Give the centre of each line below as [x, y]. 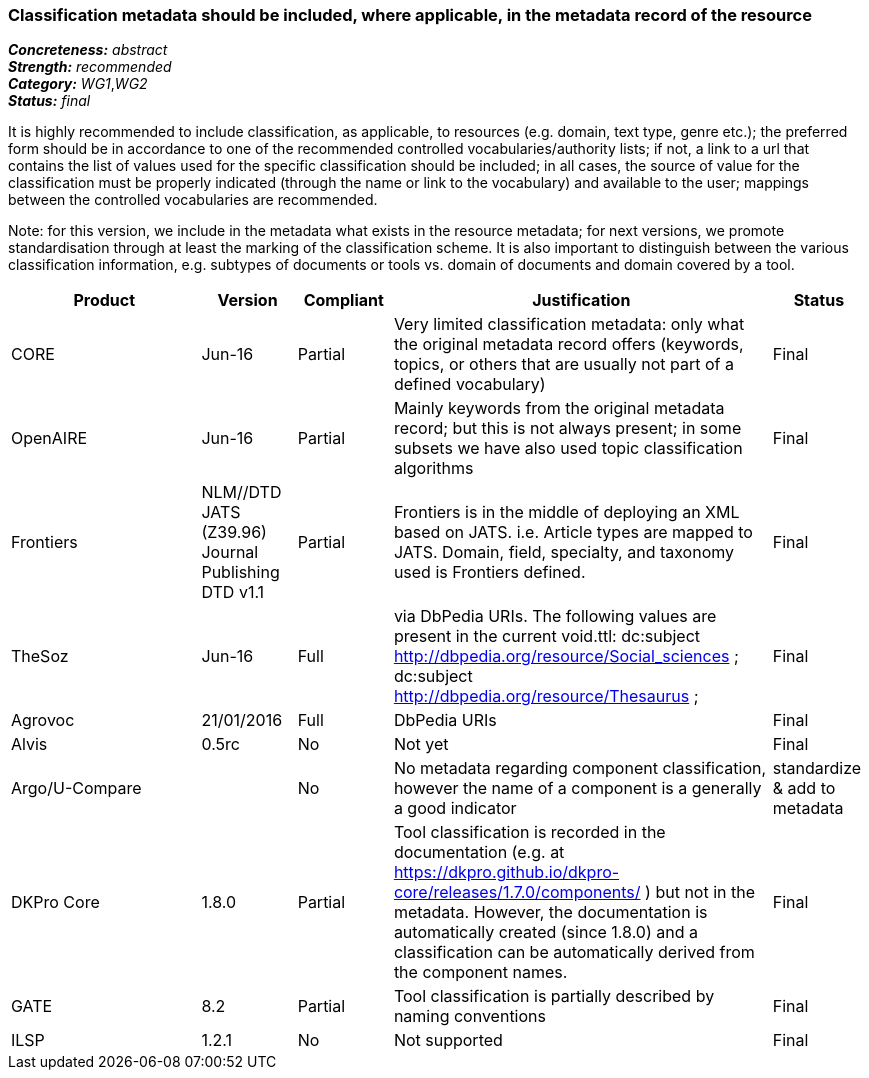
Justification [581, 300]
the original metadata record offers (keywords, [568, 344]
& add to [804, 788]
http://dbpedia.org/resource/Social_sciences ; [566, 656]
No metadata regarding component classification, [580, 768]
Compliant [343, 300]
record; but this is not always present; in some [567, 428]
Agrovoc [43, 720]
